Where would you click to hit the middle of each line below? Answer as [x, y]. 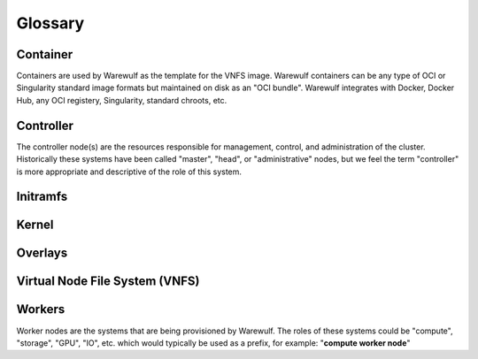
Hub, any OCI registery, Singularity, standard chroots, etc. [122, 100]
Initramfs [42, 197]
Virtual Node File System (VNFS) [108, 282]
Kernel [35, 225]
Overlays [42, 253]
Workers [41, 309]
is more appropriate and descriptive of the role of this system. [129, 172]
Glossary [50, 23]
